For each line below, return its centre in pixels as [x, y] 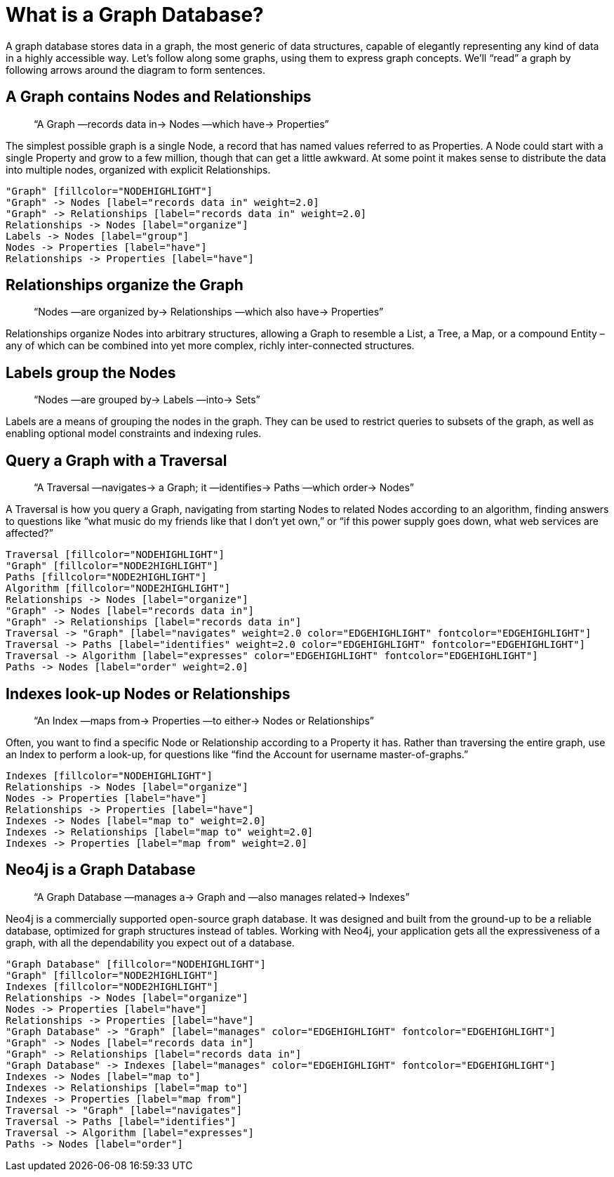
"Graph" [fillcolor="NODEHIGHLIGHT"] [109, 191]
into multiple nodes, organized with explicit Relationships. [138, 169]
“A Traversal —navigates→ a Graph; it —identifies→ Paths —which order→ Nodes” [224, 488]
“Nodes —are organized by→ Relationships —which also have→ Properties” [209, 312]
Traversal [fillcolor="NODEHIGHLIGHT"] [115, 555]
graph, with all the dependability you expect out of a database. [150, 942]
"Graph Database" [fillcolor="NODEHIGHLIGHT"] [136, 964]
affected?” [29, 533]
